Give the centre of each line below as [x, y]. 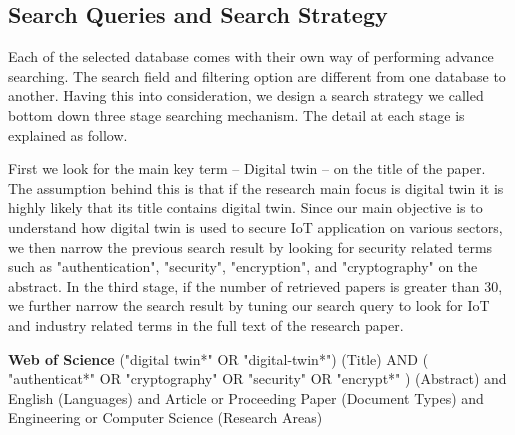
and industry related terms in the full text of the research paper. [206, 324]
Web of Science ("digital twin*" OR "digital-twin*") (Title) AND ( [218, 358]
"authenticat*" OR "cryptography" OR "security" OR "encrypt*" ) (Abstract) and [257, 378]
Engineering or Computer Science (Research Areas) [165, 417]
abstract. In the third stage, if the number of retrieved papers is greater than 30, [255, 285]
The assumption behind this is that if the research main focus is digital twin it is [256, 187]
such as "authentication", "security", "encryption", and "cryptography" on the [243, 266]
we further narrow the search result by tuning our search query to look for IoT [249, 305]
